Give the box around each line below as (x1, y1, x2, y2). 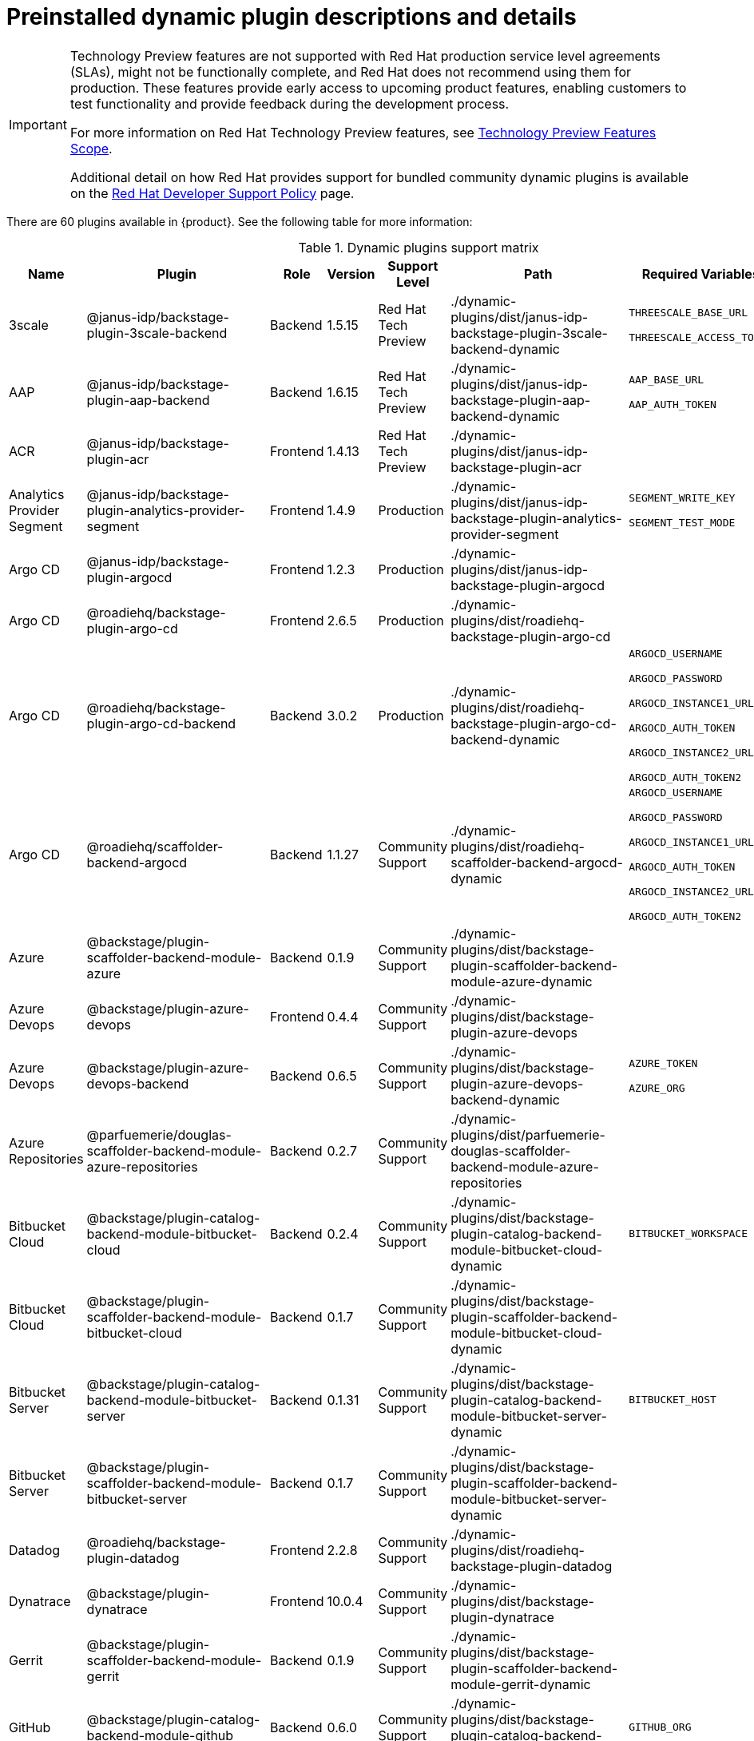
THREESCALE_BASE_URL (629, 306, 748, 319)
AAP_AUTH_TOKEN (629, 398, 716, 410)
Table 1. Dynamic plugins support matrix (298, 239, 539, 256)
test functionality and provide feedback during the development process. (69, 95, 510, 112)
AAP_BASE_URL (629, 373, 704, 386)
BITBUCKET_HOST (629, 1394, 716, 1406)
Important (9, 116, 67, 133)
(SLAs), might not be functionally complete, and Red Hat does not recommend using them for (69, 63, 632, 80)
